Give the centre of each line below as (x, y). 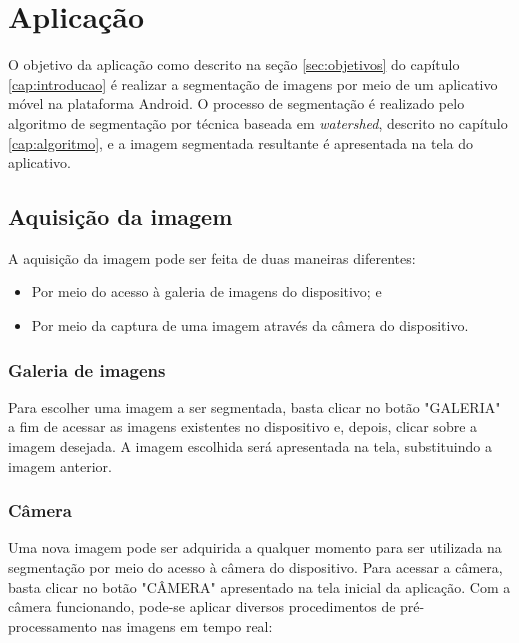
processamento (52, 625)
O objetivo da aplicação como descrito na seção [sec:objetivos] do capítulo (234, 64)
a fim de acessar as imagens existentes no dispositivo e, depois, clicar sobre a (243, 426)
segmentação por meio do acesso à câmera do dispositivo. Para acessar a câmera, (255, 567)
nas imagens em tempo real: (187, 625)
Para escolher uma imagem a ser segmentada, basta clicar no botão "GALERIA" (254, 406)
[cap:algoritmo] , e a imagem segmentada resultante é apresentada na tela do (241, 142)
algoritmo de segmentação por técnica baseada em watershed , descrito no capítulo (258, 122)
